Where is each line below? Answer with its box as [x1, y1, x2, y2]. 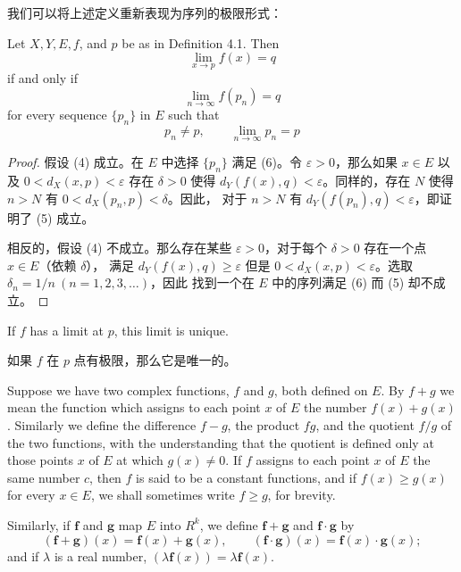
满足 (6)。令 [231, 153, 303, 171]
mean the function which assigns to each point [7, 398, 261, 417]
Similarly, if [7, 515, 71, 534]
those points [7, 451, 74, 469]
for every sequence [7, 105, 107, 124]
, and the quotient [315, 415, 415, 434]
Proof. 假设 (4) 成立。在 [7, 153, 144, 171]
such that [168, 105, 220, 124]
